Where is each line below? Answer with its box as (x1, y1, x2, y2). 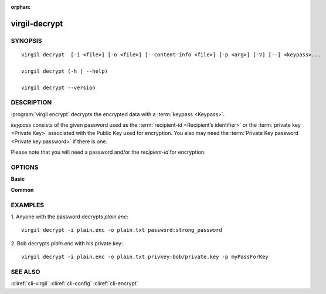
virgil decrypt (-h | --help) (21, 67, 108, 75)
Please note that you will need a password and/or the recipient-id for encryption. (11, 148, 206, 156)
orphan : (11, 4, 31, 10)
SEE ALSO (11, 268, 40, 276)
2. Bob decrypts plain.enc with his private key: (11, 239, 123, 246)
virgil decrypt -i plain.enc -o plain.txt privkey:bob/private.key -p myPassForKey (21, 254, 269, 261)
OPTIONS (11, 163, 39, 171)
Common (11, 186, 34, 193)
